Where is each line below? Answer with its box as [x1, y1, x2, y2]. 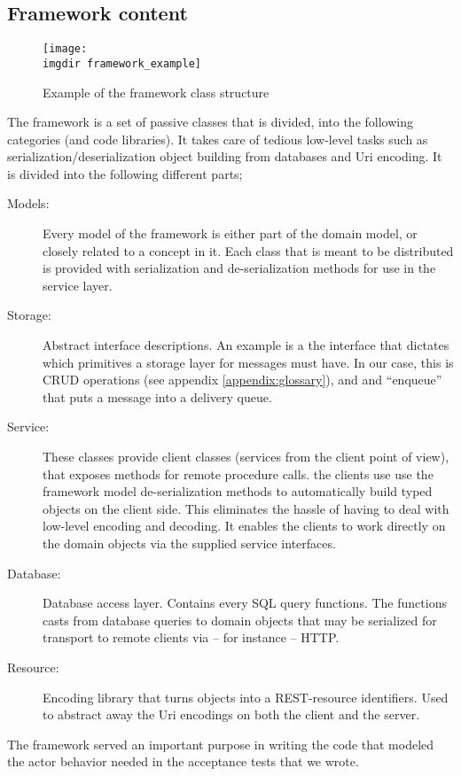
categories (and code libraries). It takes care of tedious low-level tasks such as [7, 129, 428, 148]
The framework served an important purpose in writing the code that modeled [7, 734, 434, 753]
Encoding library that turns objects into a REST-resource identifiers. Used [43, 687, 449, 706]
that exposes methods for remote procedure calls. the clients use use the [43, 464, 434, 483]
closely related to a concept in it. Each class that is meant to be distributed [43, 241, 454, 260]
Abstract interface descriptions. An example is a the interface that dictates [43, 336, 449, 354]
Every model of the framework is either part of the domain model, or [43, 224, 418, 243]
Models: [7, 194, 50, 213]
